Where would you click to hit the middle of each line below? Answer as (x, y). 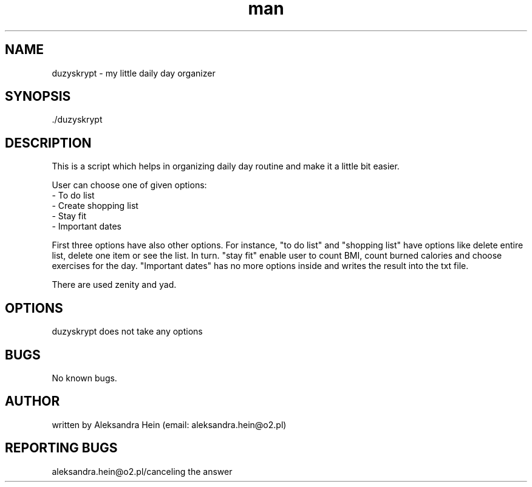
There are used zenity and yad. (114, 285)
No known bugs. (84, 378)
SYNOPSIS (38, 97)
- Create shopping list (95, 206)
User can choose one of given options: (129, 185)
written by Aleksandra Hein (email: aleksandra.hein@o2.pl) (169, 424)
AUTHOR (32, 401)
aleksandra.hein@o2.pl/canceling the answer (142, 471)
